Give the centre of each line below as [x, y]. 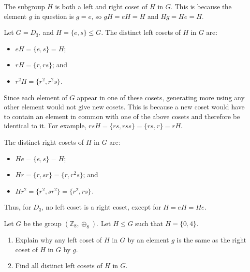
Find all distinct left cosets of [59, 265]
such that [149, 223]
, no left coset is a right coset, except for [101, 207]
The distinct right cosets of [44, 142]
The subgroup [24, 6]
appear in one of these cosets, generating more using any [161, 97]
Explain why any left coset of [59, 239]
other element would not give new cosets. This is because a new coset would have [124, 107]
